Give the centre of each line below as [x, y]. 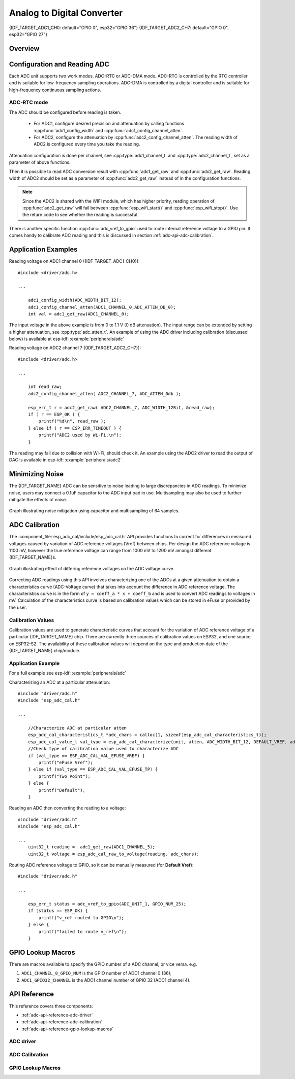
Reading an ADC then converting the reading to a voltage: [68, 808]
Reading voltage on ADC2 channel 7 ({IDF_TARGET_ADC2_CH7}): [75, 348]
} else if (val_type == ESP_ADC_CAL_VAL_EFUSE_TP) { [93, 769]
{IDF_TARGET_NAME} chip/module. [45, 651]
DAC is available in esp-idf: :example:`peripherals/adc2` [66, 460]
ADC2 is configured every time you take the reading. [87, 144]
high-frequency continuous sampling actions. [55, 90]
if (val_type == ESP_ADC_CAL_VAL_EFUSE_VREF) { [86, 756]
